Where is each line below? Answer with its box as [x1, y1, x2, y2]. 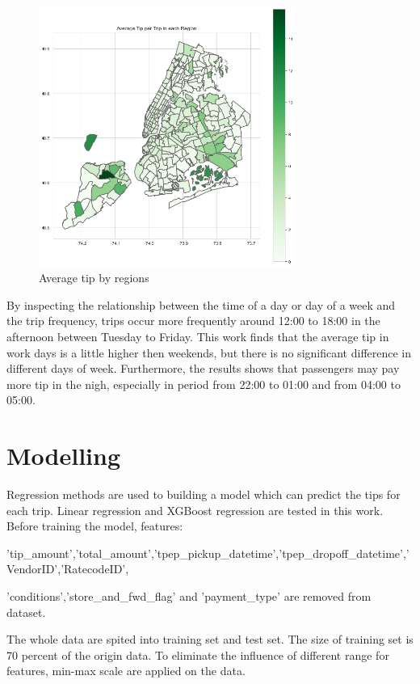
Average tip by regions [39, 269, 149, 286]
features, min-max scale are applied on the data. [6, 662, 246, 679]
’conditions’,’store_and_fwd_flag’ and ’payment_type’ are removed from [6, 588, 372, 605]
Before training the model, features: [6, 517, 183, 534]
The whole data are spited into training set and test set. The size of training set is [6, 631, 414, 648]
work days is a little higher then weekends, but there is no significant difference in [6, 344, 412, 361]
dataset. [6, 603, 46, 620]
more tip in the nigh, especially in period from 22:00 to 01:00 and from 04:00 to [6, 375, 401, 392]
